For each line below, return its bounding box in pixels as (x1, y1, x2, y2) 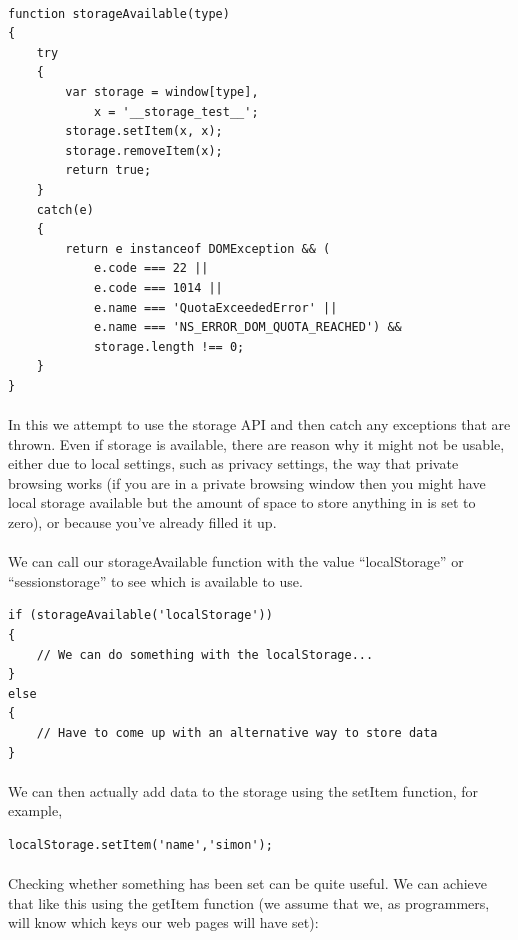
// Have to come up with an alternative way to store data (36, 725, 438, 740)
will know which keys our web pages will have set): (8, 912, 319, 933)
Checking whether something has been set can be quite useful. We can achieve (8, 873, 488, 894)
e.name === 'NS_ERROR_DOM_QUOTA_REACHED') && (93, 320, 402, 335)
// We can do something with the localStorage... (36, 647, 374, 662)
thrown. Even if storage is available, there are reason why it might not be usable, (8, 433, 505, 454)
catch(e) (36, 202, 94, 217)
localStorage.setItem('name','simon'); (8, 837, 273, 852)
